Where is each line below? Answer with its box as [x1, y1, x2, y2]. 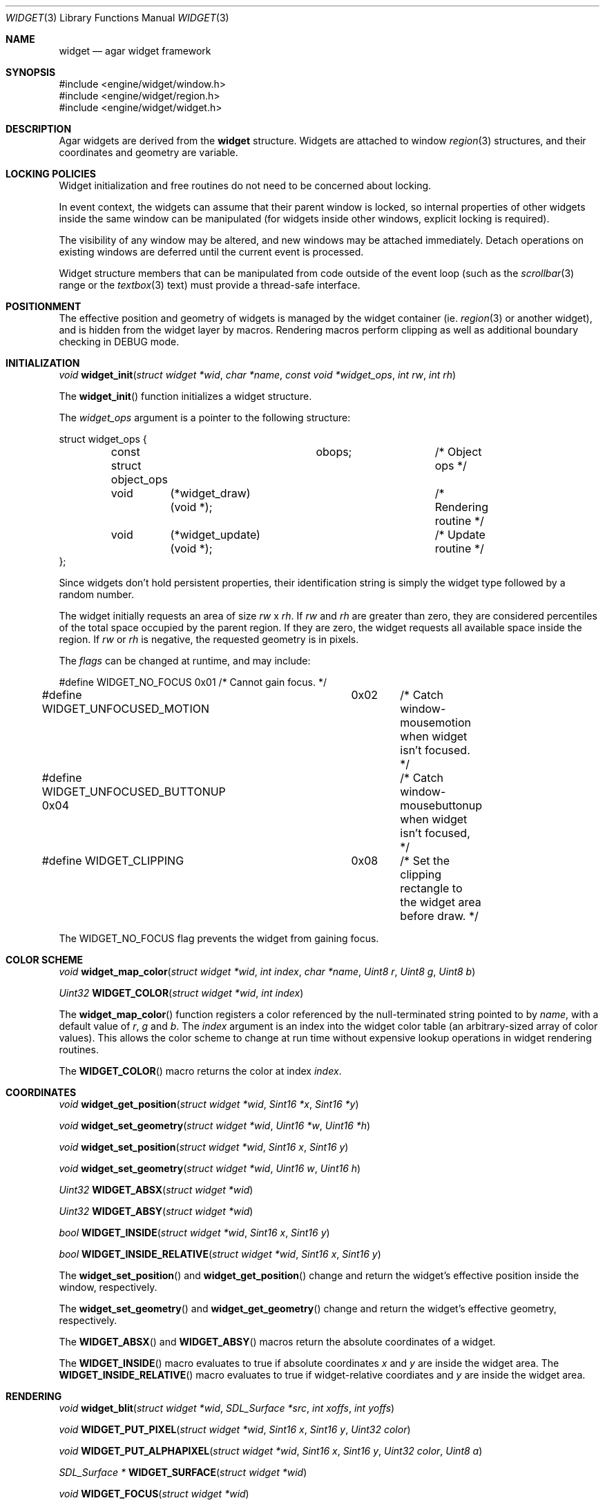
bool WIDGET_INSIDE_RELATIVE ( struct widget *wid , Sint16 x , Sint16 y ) [59, 1248, 381, 1260]
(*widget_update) [170, 528, 260, 541]
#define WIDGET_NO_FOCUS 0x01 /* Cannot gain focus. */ [59, 676, 327, 688]
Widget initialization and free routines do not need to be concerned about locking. [59, 180, 432, 191]
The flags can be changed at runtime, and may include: [59, 655, 311, 667]
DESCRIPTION [6, 123, 72, 135]
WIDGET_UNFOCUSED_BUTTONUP [41, 785, 226, 798]
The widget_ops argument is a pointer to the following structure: [59, 412, 351, 423]
